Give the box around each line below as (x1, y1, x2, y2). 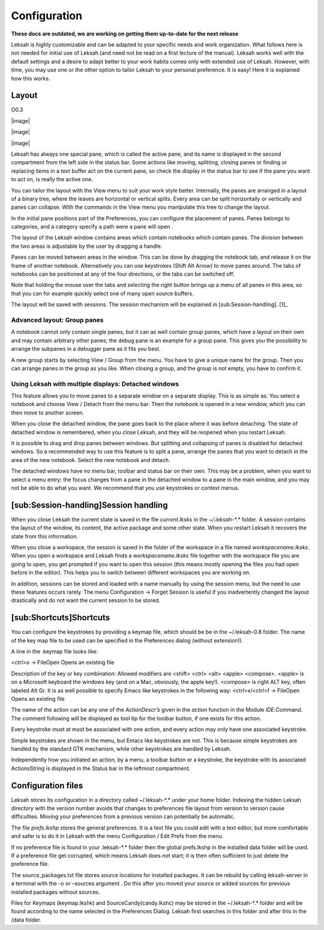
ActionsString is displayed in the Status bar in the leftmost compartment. (11, 765, 191, 772)
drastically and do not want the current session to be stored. (11, 597, 161, 604)
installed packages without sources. (11, 888, 100, 896)
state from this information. (11, 532, 78, 540)
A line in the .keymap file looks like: (11, 648, 98, 655)
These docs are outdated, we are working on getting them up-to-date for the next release (11, 30, 239, 37)
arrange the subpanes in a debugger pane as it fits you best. (11, 345, 161, 353)
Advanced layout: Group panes (11, 316, 104, 324)
